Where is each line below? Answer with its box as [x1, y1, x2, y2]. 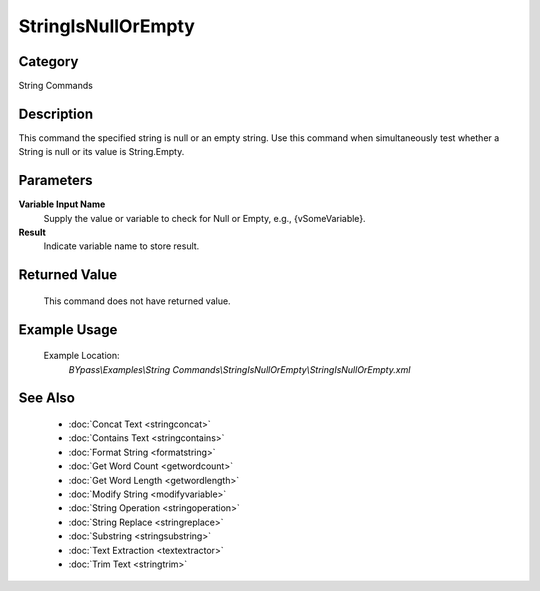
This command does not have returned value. [43, 295, 231, 307]
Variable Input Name [18, 198, 106, 210]
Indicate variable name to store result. [43, 240, 200, 252]
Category [18, 53, 79, 70]
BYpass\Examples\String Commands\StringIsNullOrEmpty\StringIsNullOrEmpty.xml [68, 363, 411, 375]
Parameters [18, 172, 93, 189]
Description [18, 105, 94, 122]
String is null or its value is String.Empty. [18, 146, 185, 158]
